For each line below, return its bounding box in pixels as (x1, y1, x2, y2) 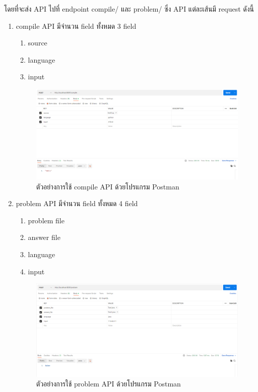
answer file (28, 232, 60, 242)
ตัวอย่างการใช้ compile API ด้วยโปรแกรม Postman (36, 181, 179, 191)
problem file (28, 215, 64, 225)
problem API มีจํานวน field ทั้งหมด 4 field (16, 198, 138, 209)
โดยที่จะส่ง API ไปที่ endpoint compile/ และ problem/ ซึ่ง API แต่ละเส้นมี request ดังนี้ (4, 4, 254, 14)
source (28, 37, 47, 48)
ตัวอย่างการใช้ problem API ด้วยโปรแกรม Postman (36, 378, 181, 389)
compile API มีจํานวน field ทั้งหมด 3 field (16, 20, 137, 31)
